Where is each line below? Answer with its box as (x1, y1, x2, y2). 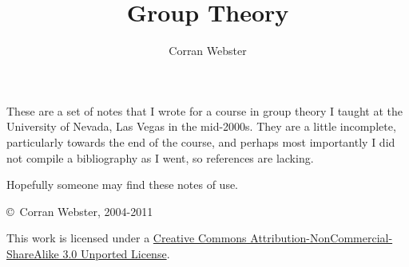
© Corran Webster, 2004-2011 (6, 202, 153, 219)
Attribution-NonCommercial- (250, 230, 393, 246)
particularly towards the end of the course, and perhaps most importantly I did (6, 133, 395, 150)
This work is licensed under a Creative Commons (6, 230, 247, 246)
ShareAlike (6, 245, 59, 261)
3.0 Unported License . (62, 245, 170, 261)
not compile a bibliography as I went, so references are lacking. (6, 149, 314, 166)
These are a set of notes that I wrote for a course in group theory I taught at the (6, 102, 403, 119)
